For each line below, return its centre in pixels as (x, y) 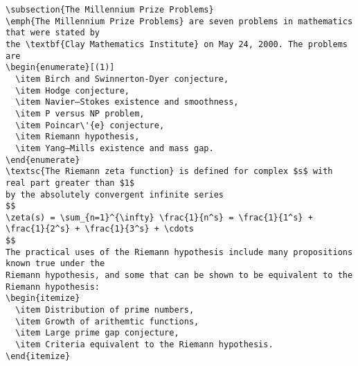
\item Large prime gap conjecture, (97, 333)
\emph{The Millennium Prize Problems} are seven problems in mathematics (179, 21)
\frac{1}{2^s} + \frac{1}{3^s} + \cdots (100, 229)
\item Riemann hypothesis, (78, 137)
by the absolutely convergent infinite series (115, 194)
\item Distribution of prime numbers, (105, 310)
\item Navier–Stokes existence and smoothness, (127, 102)
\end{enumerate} (43, 160)
